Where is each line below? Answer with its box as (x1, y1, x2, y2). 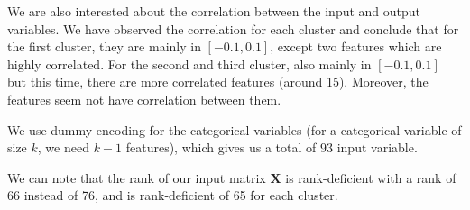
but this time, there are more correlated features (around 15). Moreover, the (7, 72, 429, 91)
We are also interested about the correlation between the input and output (7, 2, 421, 20)
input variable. (336, 138, 418, 157)
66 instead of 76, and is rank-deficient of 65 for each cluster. (7, 186, 338, 205)
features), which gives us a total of (125, 138, 317, 157)
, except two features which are (270, 37, 442, 56)
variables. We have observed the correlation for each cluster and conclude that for (7, 19, 459, 38)
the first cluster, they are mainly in (7, 37, 201, 56)
